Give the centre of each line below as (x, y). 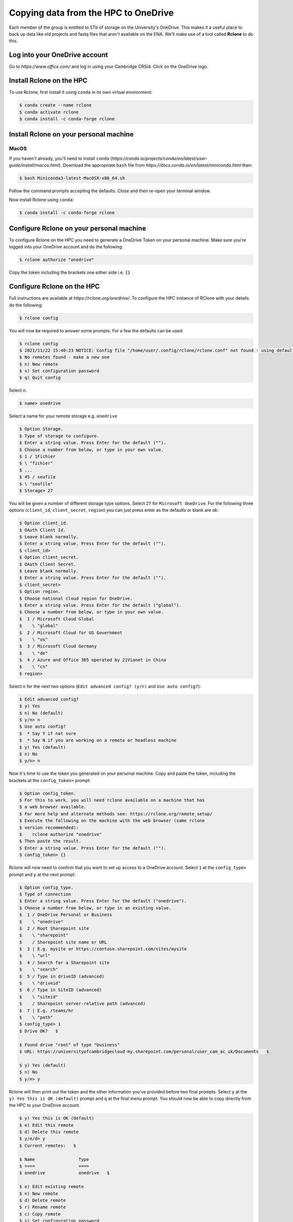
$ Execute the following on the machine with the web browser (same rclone (112, 821)
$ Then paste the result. (50, 841)
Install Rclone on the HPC (48, 81)
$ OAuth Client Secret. (48, 564)
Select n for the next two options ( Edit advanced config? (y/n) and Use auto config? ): (105, 686)
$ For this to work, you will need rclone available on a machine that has (112, 800)
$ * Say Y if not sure (48, 733)
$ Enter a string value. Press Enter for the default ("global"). (100, 605)
